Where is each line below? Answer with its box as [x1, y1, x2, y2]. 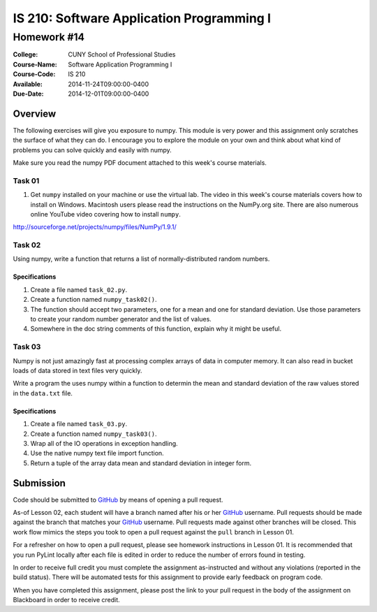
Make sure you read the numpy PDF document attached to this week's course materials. [13, 159, 267, 167]
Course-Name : [13, 60, 57, 68]
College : [13, 50, 38, 59]
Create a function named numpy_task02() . [30, 296, 157, 304]
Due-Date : [13, 89, 44, 98]
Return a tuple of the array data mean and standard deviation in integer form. [30, 458, 252, 467]
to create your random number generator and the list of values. [30, 315, 212, 323]
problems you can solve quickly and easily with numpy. [13, 145, 172, 154]
